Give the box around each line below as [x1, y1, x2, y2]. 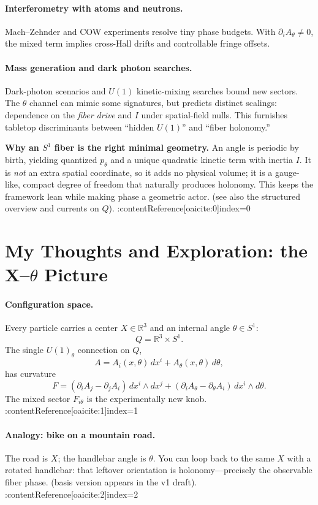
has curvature [5, 367, 56, 380]
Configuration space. [5, 298, 94, 311]
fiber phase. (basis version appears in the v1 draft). [5, 476, 197, 488]
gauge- [274, 165, 300, 178]
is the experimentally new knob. [86, 392, 207, 404]
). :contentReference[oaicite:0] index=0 [108, 202, 251, 215]
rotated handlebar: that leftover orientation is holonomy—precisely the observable [5, 463, 312, 476]
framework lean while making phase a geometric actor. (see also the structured [5, 189, 300, 202]
